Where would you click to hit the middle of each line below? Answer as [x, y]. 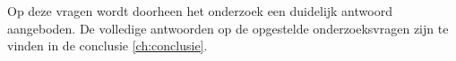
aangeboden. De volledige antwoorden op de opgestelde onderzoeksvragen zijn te [228, 28]
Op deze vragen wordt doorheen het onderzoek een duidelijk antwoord [200, 11]
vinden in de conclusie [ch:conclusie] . [108, 46]
